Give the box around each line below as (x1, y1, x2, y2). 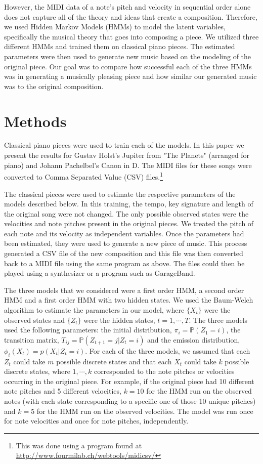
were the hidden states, (83, 314, 155, 325)
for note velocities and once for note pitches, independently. (4, 415, 189, 426)
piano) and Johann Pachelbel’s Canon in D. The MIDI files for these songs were (4, 159, 252, 170)
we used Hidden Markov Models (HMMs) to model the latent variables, (4, 21, 226, 32)
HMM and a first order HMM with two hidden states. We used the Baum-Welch (4, 294, 253, 305)
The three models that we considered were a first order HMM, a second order (4, 284, 244, 295)
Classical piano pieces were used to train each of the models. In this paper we (4, 140, 244, 150)
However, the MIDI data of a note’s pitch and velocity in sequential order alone (4, 2, 251, 12)
